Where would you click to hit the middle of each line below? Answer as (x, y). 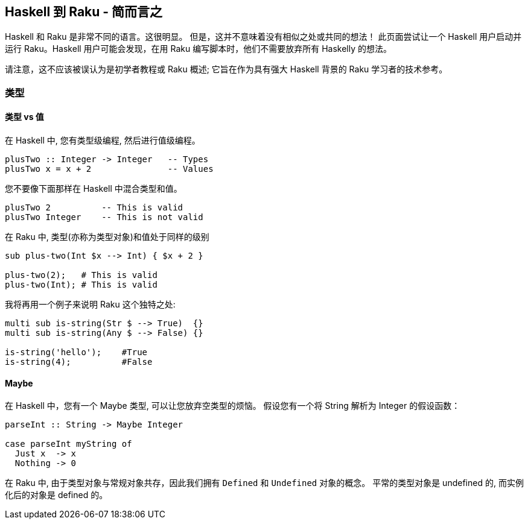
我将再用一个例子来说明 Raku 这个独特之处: (90, 305)
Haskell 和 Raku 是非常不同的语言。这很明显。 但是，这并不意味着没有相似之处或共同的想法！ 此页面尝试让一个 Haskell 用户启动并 (263, 37)
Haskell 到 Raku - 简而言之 (84, 12)
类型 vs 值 (24, 117)
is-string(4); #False (79, 362)
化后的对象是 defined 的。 (56, 495)
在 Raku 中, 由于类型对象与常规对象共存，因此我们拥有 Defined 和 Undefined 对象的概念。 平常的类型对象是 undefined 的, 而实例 (264, 483)
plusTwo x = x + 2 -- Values (109, 169)
